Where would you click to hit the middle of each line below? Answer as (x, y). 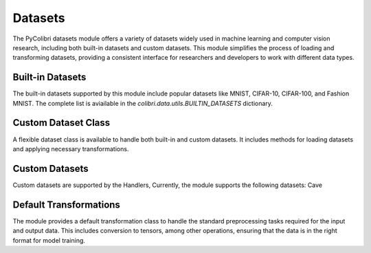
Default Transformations (66, 205)
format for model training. (49, 240)
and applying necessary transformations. (71, 148)
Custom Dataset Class (61, 123)
